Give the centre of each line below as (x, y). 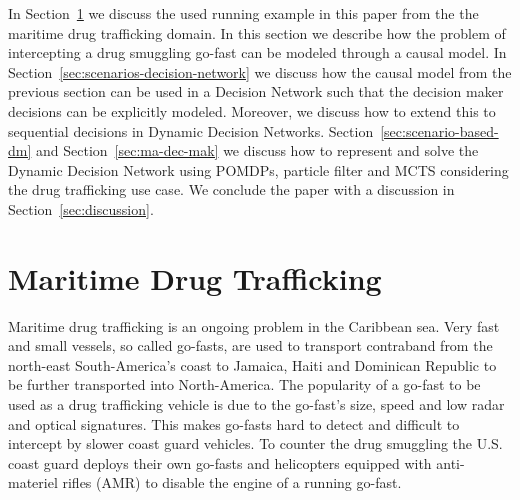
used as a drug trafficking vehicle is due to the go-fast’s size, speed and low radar (256, 404)
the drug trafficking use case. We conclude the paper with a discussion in (231, 189)
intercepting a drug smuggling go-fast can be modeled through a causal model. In (257, 52)
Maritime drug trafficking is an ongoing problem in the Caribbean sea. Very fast (254, 325)
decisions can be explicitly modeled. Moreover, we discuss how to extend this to (252, 110)
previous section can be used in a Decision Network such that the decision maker (256, 91)
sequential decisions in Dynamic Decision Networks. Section (191, 130)
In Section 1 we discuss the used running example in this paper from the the (243, 13)
